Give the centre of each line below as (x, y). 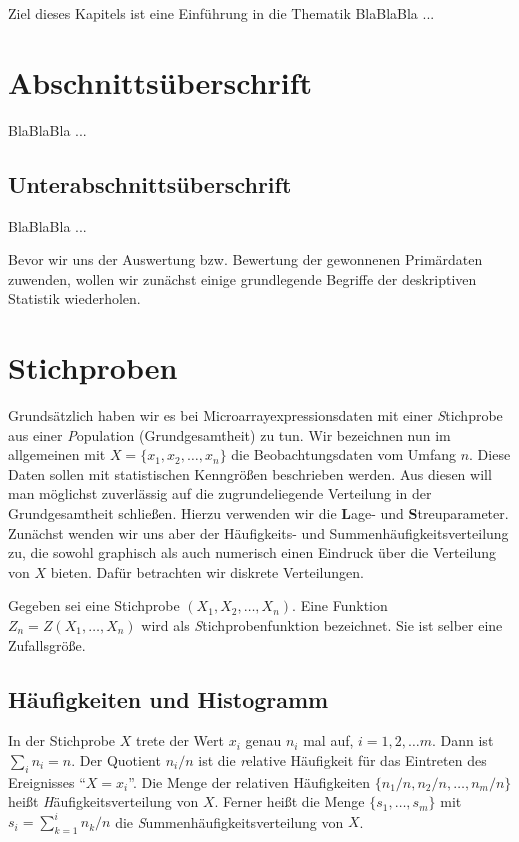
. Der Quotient (116, 759)
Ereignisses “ (47, 781)
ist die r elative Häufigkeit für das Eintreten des (342, 759)
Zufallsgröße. (47, 644)
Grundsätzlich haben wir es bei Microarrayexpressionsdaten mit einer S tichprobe (255, 415)
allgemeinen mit (57, 454)
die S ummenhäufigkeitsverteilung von (229, 821)
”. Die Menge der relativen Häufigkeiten (249, 781)
